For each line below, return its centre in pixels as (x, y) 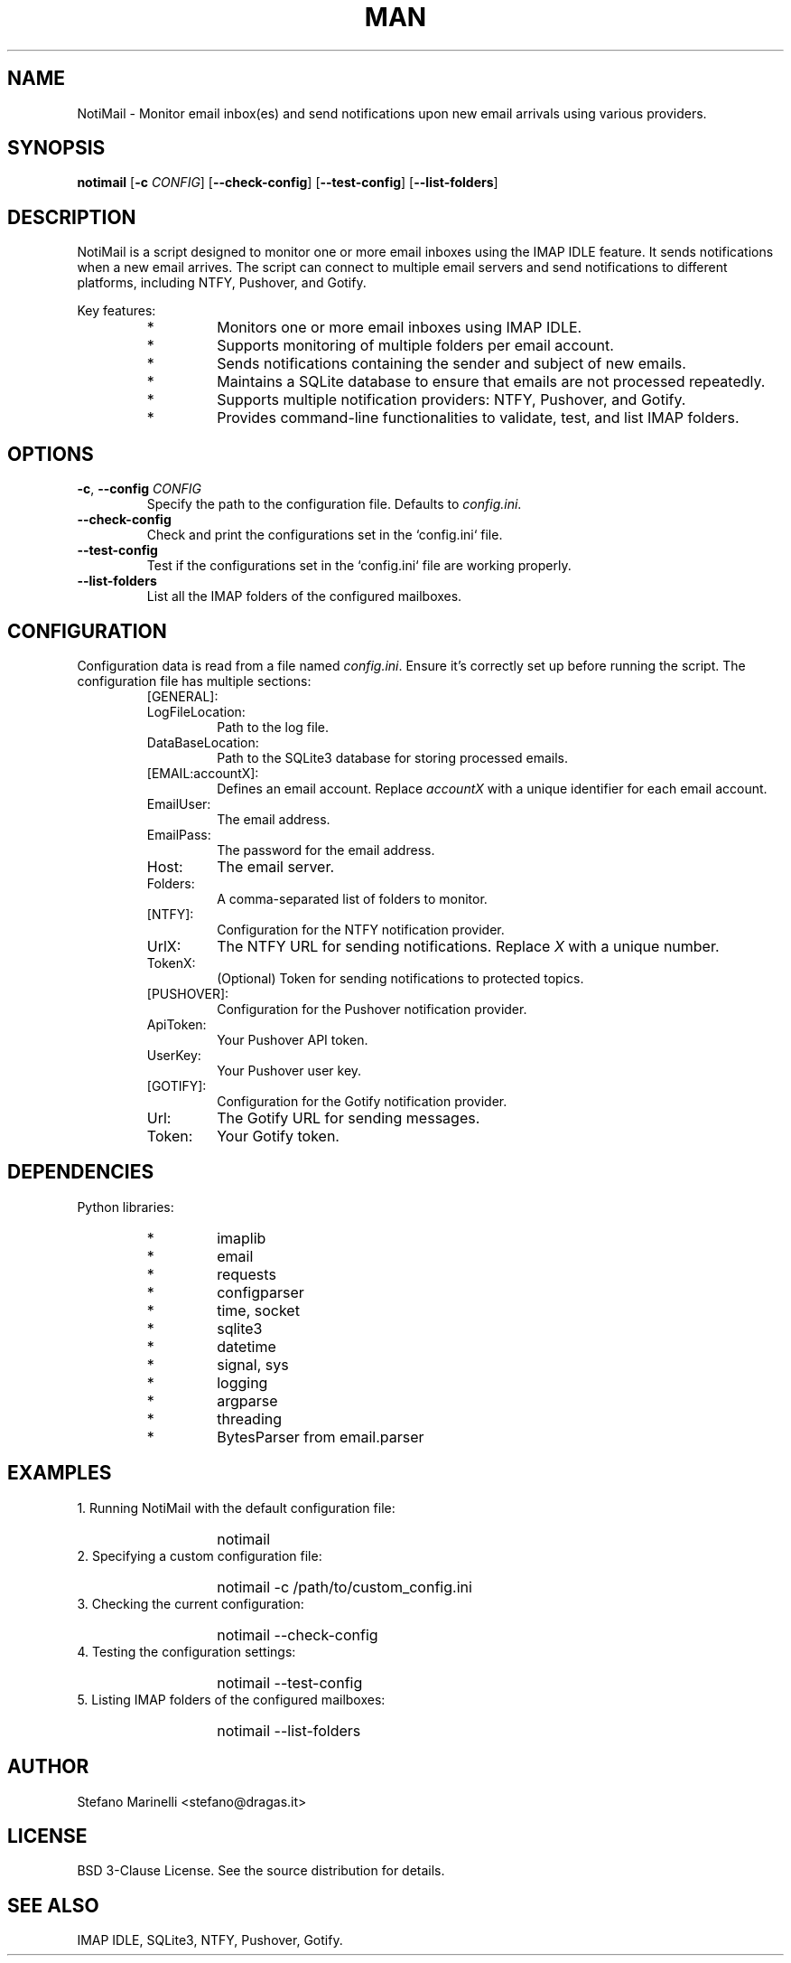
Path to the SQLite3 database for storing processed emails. (393, 757)
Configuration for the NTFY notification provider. (361, 929)
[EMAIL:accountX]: (203, 773)
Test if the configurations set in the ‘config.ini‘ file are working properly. (359, 566)
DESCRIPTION (72, 217)
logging (242, 1382)
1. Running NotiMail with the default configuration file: (236, 1507)
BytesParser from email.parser (321, 1437)
